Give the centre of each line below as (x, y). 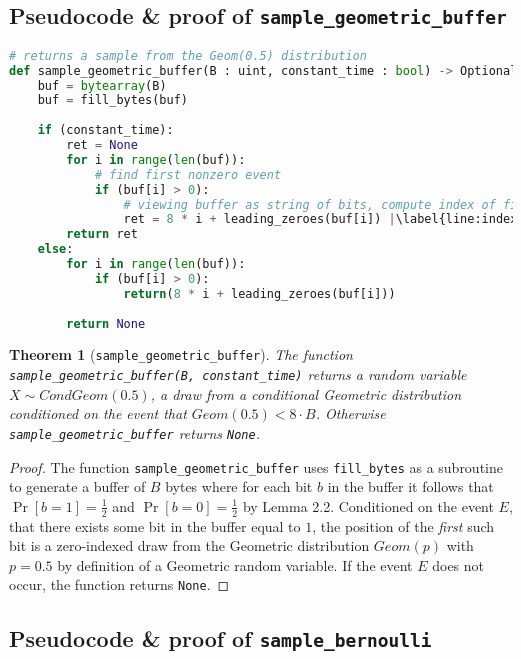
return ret (102, 234)
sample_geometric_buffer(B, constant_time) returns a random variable (238, 374)
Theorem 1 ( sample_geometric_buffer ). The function (181, 354)
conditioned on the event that (98, 413)
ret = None (102, 145)
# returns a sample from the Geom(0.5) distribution (188, 55)
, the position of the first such (403, 525)
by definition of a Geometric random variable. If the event (235, 564)
